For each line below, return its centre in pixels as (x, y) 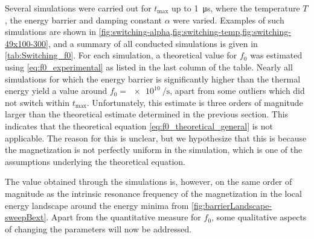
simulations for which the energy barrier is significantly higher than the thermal (153, 79)
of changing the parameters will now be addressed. (98, 228)
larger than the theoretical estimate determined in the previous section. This (147, 114)
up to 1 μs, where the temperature (236, 8)
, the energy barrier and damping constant (84, 20)
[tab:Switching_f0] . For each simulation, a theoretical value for (121, 55)
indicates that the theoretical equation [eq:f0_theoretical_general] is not (139, 126)
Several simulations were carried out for (78, 8)
